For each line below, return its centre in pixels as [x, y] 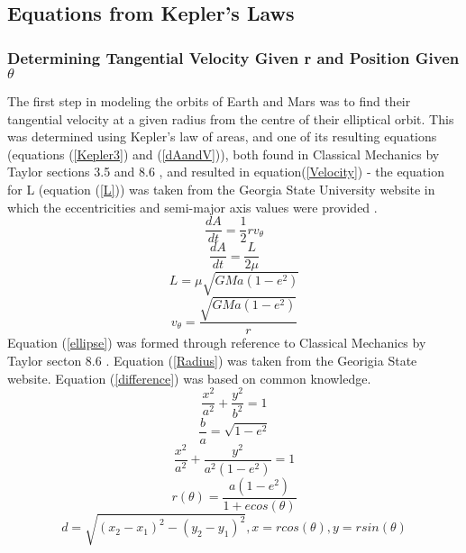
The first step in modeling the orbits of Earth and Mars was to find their [209, 101]
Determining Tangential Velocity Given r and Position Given [233, 57]
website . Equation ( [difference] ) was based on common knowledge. [189, 378]
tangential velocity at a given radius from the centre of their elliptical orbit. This [231, 118]
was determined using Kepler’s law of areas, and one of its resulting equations [222, 136]
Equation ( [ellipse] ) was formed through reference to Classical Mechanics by [217, 343]
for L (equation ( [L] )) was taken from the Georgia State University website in [221, 189]
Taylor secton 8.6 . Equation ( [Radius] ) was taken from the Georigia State [212, 360]
